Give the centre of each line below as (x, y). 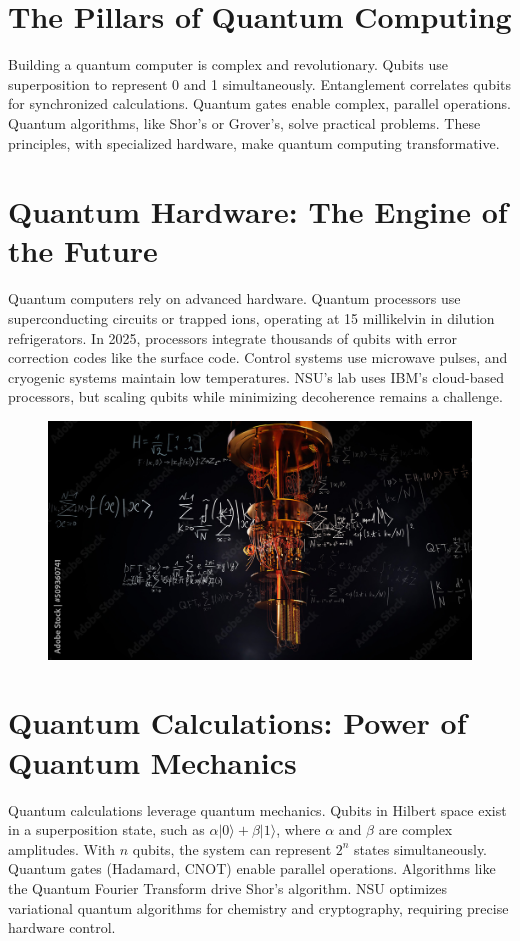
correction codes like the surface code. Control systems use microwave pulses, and (258, 357)
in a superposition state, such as (106, 829)
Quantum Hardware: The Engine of (258, 211)
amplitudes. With (62, 848)
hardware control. (62, 927)
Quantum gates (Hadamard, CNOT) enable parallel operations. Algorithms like (252, 868)
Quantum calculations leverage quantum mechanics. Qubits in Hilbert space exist (257, 809)
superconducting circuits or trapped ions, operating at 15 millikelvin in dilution (251, 318)
